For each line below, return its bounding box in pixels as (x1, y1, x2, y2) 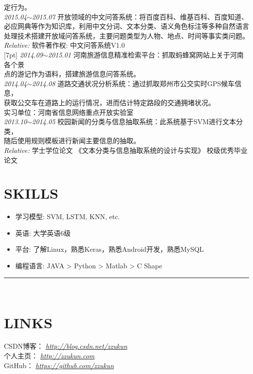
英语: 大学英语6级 (15, 227, 71, 238)
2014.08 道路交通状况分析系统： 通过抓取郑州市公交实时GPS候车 (32, 78, 235, 88)
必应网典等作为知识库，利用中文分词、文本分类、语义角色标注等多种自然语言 (4, 21, 249, 31)
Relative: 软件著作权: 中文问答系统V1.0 (4, 40, 125, 50)
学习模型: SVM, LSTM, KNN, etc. (15, 211, 120, 222)
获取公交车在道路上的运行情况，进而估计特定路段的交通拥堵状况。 (4, 97, 215, 107)
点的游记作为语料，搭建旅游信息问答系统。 (4, 69, 140, 79)
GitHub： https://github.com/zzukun (4, 360, 114, 370)
